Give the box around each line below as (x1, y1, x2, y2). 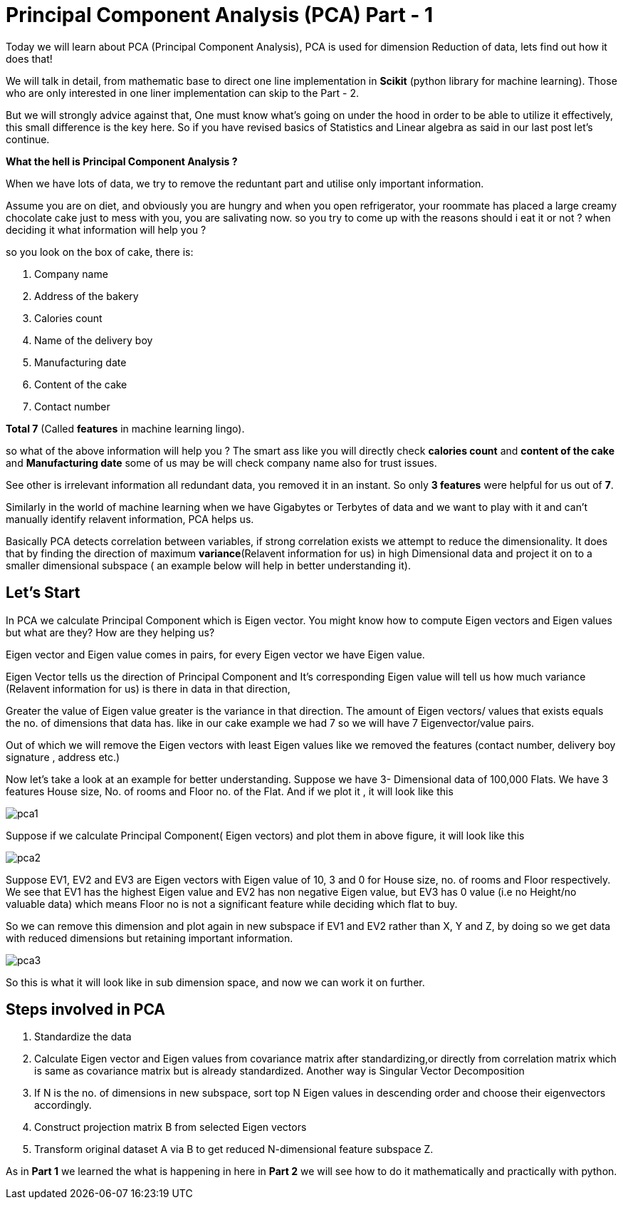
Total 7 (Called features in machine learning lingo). (6, 422, 245, 435)
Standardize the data (34, 1030, 132, 1043)
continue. (6, 133, 50, 145)
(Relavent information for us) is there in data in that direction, (6, 682, 290, 695)
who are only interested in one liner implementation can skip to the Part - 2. (6, 86, 359, 99)
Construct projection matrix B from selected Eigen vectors (34, 1121, 307, 1134)
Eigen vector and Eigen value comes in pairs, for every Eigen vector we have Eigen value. (6, 648, 425, 661)
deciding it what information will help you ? (6, 223, 206, 236)
